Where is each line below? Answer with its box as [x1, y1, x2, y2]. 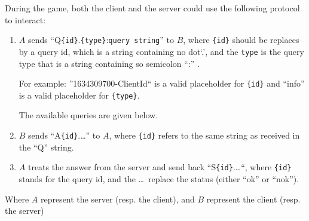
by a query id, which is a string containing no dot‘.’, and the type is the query [19, 45, 304, 57]
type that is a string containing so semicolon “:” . [19, 57, 200, 69]
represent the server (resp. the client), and [40, 192, 195, 205]
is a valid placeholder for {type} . [19, 88, 140, 101]
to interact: [5, 13, 46, 26]
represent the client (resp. [206, 192, 301, 205]
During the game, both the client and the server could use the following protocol [5, 2, 300, 14]
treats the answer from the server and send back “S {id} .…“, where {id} [27, 161, 292, 173]
